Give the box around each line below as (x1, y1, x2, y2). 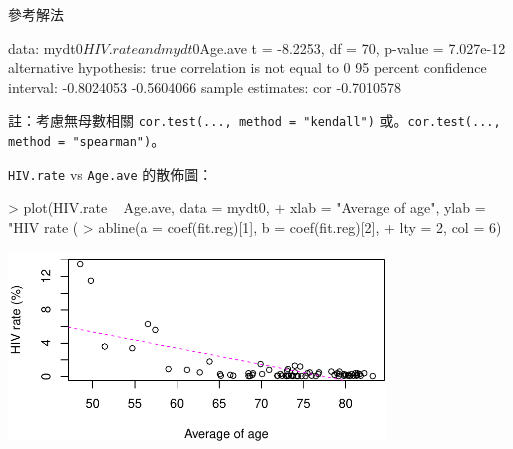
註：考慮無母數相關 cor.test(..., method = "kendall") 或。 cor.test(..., (8, 110, 501, 131)
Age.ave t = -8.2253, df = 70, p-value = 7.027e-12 (199, 37, 506, 58)
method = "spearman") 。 (8, 130, 166, 151)
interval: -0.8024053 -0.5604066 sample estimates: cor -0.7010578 (8, 76, 402, 97)
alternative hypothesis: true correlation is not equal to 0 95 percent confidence (8, 57, 487, 78)
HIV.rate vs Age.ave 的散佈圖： (8, 163, 213, 184)
